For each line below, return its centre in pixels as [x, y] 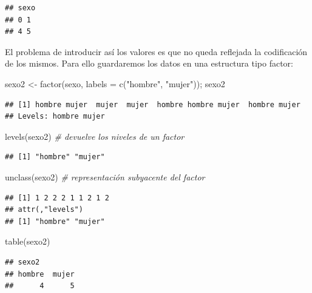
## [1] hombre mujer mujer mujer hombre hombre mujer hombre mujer [153, 104]
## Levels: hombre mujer [55, 117]
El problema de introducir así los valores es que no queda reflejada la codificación [156, 51]
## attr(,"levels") [44, 210]
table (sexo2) [28, 241]
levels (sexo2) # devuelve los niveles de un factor [95, 136]
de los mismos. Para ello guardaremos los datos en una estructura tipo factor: [149, 63]
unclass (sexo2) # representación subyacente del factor [105, 176]
